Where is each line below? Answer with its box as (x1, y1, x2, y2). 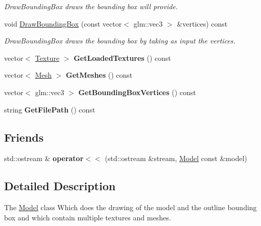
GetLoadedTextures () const (74, 52, 171, 63)
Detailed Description (4, 178, 116, 194)
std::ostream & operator (4, 153, 84, 164)
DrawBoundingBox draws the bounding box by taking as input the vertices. (4, 35, 235, 46)
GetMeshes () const (66, 70, 133, 80)
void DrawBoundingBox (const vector (4, 18, 122, 29)
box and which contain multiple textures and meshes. (4, 212, 171, 222)
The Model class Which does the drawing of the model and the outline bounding (4, 202, 257, 213)
